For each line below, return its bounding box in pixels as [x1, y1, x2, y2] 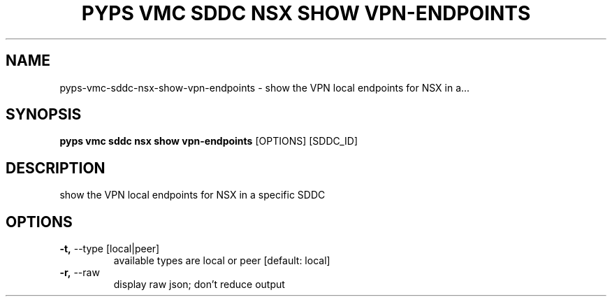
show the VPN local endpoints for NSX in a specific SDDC [59, 189, 326, 201]
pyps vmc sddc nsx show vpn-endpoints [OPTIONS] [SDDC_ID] [59, 135, 358, 148]
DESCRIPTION [6, 159, 105, 177]
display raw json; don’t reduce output [113, 278, 285, 291]
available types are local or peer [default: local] [113, 254, 330, 267]
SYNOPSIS [6, 106, 82, 124]
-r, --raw [59, 266, 100, 279]
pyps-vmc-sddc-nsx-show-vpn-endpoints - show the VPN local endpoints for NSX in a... [59, 81, 470, 94]
